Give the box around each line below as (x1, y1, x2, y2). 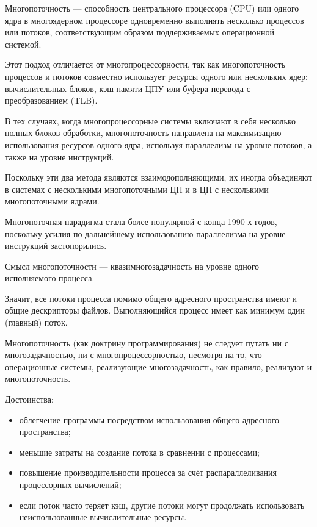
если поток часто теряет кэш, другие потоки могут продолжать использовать (19, 498, 305, 511)
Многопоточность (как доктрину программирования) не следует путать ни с (5, 336, 288, 349)
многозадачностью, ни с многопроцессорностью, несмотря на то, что (5, 348, 262, 361)
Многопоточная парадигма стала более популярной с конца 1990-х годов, (5, 215, 277, 228)
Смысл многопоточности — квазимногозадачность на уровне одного (5, 259, 260, 272)
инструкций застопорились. (5, 239, 107, 252)
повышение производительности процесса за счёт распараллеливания (19, 466, 277, 479)
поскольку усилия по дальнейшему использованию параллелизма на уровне (5, 227, 286, 240)
